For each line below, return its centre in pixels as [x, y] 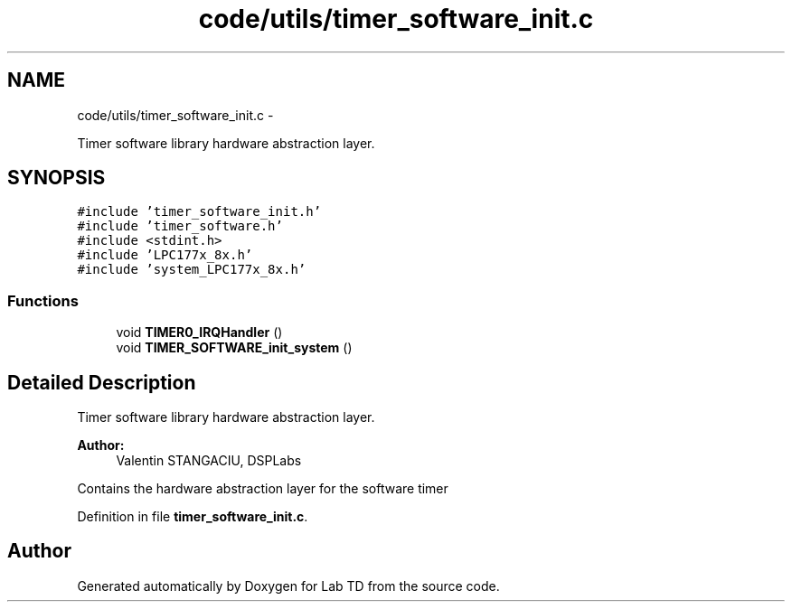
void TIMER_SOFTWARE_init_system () [234, 348]
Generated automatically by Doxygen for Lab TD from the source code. [288, 586]
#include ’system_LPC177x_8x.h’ [192, 270]
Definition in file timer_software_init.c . [193, 517]
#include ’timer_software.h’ [180, 226]
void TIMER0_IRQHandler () [199, 333]
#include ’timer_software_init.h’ [199, 212]
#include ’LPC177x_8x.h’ [165, 255]
